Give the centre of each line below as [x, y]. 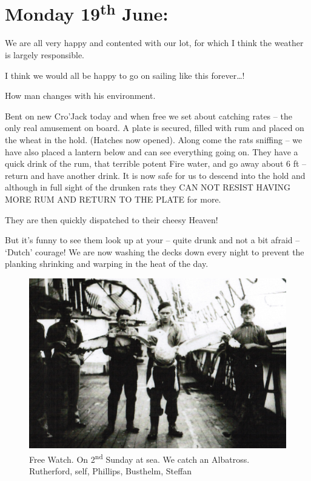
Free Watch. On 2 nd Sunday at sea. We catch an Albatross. [139, 458]
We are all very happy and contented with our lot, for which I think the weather [154, 43]
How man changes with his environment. [80, 96]
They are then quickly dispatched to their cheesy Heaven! [112, 219]
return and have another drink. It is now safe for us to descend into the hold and [155, 175]
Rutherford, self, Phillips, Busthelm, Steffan [111, 471]
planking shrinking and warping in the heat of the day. [107, 264]
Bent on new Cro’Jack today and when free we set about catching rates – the [149, 116]
